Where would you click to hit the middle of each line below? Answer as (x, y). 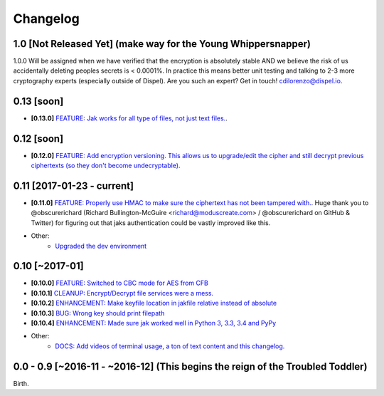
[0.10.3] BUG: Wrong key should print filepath (98, 313)
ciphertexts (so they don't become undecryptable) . (106, 166)
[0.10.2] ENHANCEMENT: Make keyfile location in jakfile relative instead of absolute (154, 303)
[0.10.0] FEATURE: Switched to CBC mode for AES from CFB (120, 283)
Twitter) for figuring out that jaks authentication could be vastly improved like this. (151, 223)
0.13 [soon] (38, 101)
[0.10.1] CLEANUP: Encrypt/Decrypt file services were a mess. (122, 293)
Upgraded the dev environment (101, 246)
